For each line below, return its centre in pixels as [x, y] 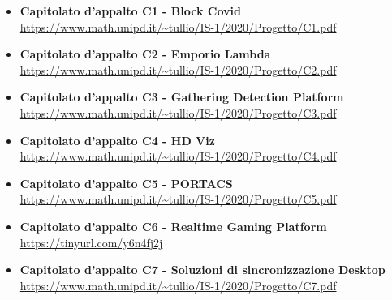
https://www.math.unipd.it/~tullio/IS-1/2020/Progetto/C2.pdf [178, 69]
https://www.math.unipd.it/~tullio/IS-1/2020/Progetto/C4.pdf [178, 156]
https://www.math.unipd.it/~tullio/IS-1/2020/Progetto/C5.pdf [178, 199]
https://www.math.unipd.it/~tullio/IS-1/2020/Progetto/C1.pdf [178, 26]
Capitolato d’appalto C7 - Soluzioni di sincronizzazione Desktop [202, 270]
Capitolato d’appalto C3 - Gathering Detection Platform [182, 97]
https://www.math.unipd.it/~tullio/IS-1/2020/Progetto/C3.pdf [178, 112]
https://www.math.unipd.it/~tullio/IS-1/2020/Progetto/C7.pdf [178, 285]
